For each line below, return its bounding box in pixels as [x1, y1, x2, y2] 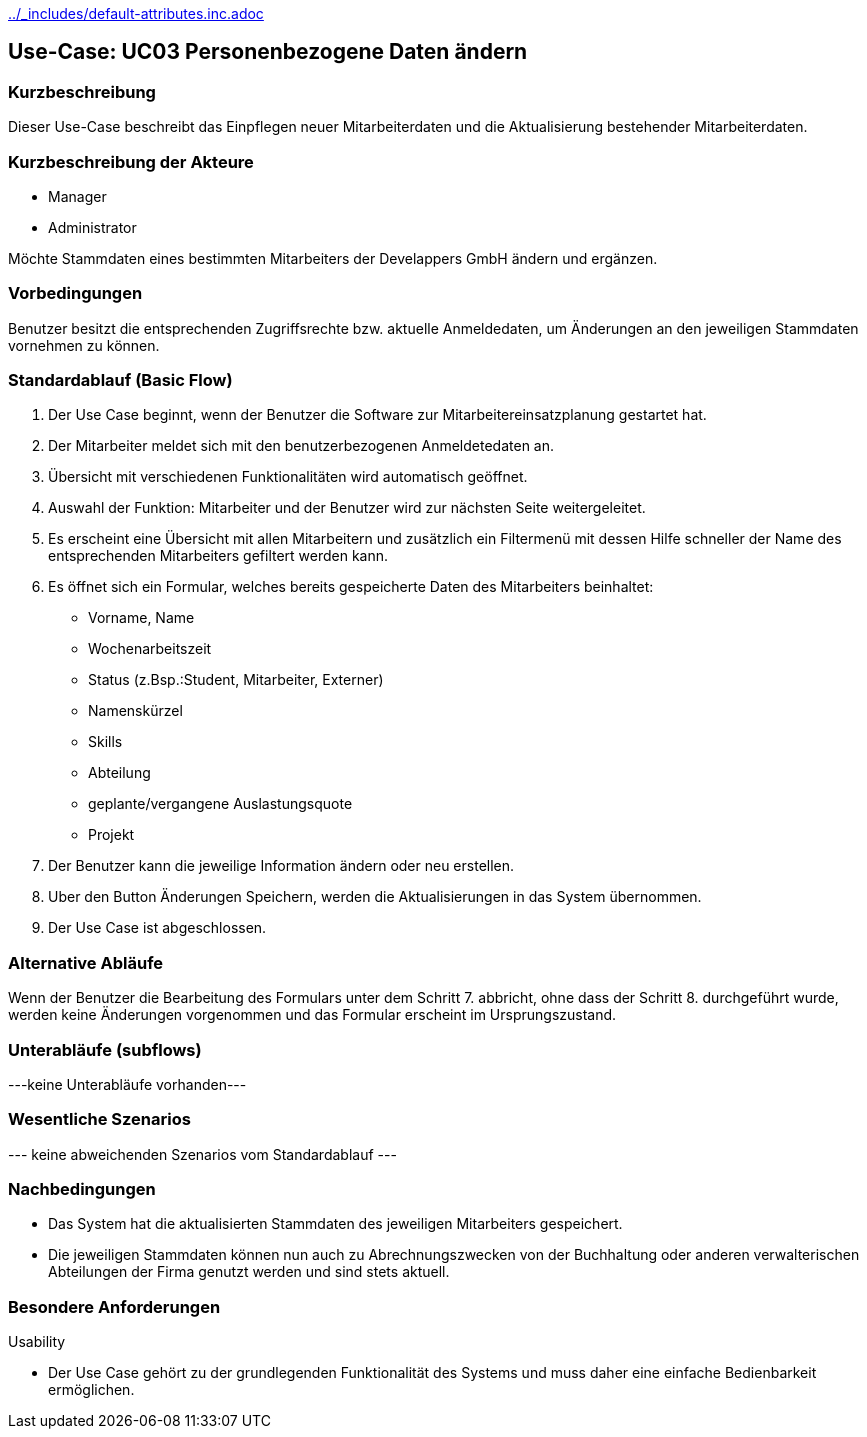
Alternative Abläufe [8, 952, 164, 973]
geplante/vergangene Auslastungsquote [88, 795, 353, 813]
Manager [48, 187, 107, 205]
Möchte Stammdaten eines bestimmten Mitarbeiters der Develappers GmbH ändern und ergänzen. [8, 249, 658, 267]
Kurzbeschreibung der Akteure [8, 151, 254, 172]
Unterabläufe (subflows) [8, 1039, 202, 1060]
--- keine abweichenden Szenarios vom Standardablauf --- [8, 1145, 397, 1163]
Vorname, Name [88, 609, 195, 627]
